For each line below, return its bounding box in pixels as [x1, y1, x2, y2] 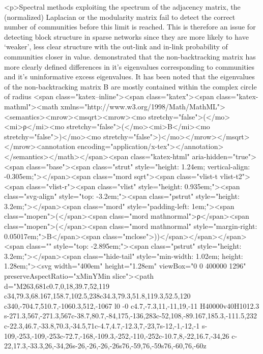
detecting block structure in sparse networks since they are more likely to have [4, 31, 249, 42]
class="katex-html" [130, 151, 190, 161]
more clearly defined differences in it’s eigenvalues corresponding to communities [4, 61, 255, 72]
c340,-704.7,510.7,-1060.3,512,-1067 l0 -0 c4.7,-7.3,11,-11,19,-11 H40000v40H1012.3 [4, 300, 259, 311]
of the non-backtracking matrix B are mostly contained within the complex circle [4, 81, 257, 92]
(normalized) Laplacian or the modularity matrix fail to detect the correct [4, 11, 236, 22]
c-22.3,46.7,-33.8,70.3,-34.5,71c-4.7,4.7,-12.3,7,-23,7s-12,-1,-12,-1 [4, 320, 200, 331]
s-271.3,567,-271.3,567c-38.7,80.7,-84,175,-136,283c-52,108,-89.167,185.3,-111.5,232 [4, 310, 257, 321]
